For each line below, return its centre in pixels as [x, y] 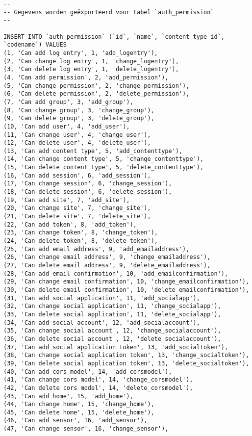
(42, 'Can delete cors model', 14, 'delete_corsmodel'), [98, 388]
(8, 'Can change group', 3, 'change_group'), [79, 110]
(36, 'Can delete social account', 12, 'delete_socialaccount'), [112, 339]
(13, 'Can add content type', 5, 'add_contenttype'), [93, 151]
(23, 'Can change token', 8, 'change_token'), [81, 233]
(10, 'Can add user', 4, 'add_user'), [67, 126]
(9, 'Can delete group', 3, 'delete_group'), [79, 118]
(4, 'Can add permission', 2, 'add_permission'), [86, 77]
